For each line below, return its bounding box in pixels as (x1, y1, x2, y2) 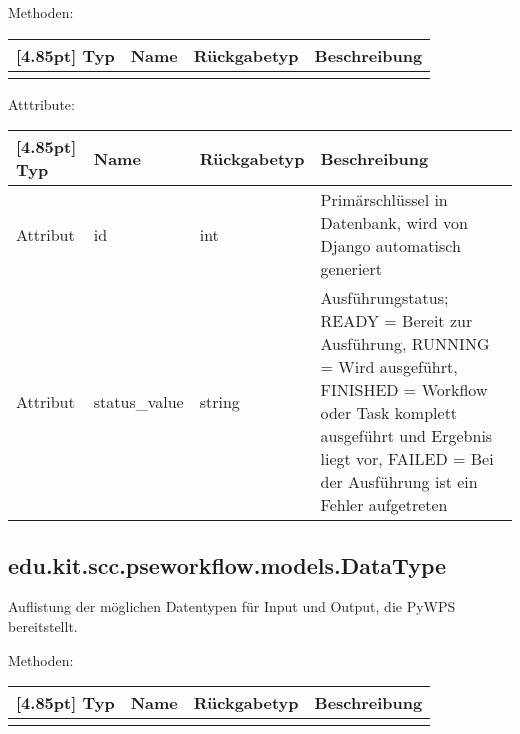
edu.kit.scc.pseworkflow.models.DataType (8, 549, 447, 580)
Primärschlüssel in (320, 188, 448, 212)
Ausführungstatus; (320, 286, 449, 310)
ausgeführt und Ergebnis (320, 424, 493, 448)
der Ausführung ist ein (320, 470, 478, 494)
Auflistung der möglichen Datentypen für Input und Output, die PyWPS (8, 596, 456, 617)
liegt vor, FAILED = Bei (320, 447, 494, 471)
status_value (93, 389, 184, 413)
